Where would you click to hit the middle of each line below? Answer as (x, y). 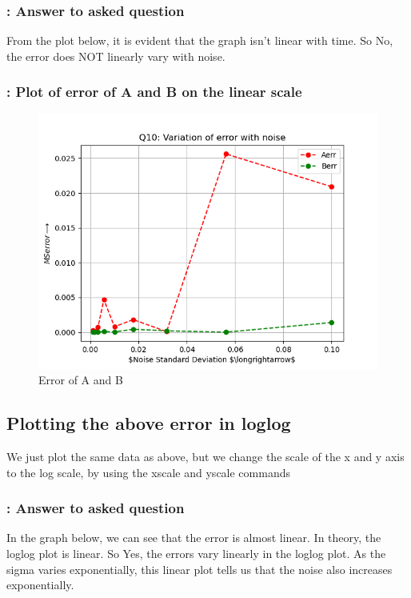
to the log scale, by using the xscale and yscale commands (148, 472)
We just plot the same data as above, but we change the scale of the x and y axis (205, 457)
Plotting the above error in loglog (149, 423)
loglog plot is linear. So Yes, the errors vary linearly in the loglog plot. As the (196, 554)
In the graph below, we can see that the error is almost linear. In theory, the (194, 538)
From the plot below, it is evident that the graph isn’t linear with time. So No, (200, 40)
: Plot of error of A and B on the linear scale (154, 92)
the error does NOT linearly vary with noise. (116, 56)
